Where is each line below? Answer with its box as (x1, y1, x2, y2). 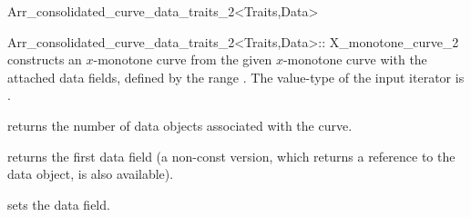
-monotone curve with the (282, 50, 427, 69)
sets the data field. (7, 194, 110, 213)
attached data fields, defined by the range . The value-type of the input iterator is (7, 67, 465, 86)
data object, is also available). (7, 164, 174, 183)
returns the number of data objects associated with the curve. (7, 115, 353, 134)
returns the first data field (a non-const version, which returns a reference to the (7, 146, 456, 165)
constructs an (7, 50, 82, 69)
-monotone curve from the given (93, 50, 272, 69)
